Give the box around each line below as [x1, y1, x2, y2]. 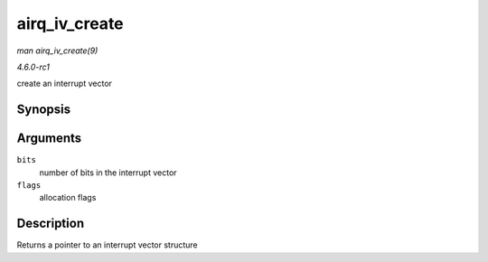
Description [16, 216, 85, 231]
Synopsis [16, 102, 71, 117]
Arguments [16, 131, 82, 146]
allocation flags [39, 192, 97, 203]
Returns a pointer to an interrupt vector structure [16, 239, 198, 250]
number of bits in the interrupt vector [39, 167, 177, 178]
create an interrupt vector [16, 78, 113, 89]
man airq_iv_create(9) [16, 45, 99, 56]
